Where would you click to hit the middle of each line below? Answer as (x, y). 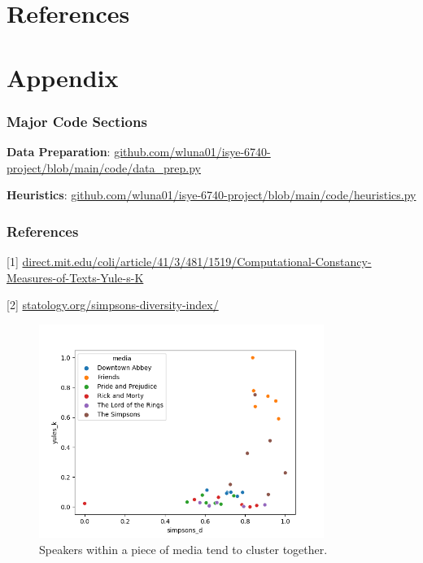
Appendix (63, 77)
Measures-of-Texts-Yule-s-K (75, 277)
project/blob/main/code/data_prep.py (104, 167)
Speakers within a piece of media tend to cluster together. (183, 549)
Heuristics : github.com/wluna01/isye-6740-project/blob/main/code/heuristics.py (211, 195)
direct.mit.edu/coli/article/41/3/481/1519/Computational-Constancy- (197, 261)
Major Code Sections (77, 121)
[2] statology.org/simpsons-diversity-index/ (113, 305)
